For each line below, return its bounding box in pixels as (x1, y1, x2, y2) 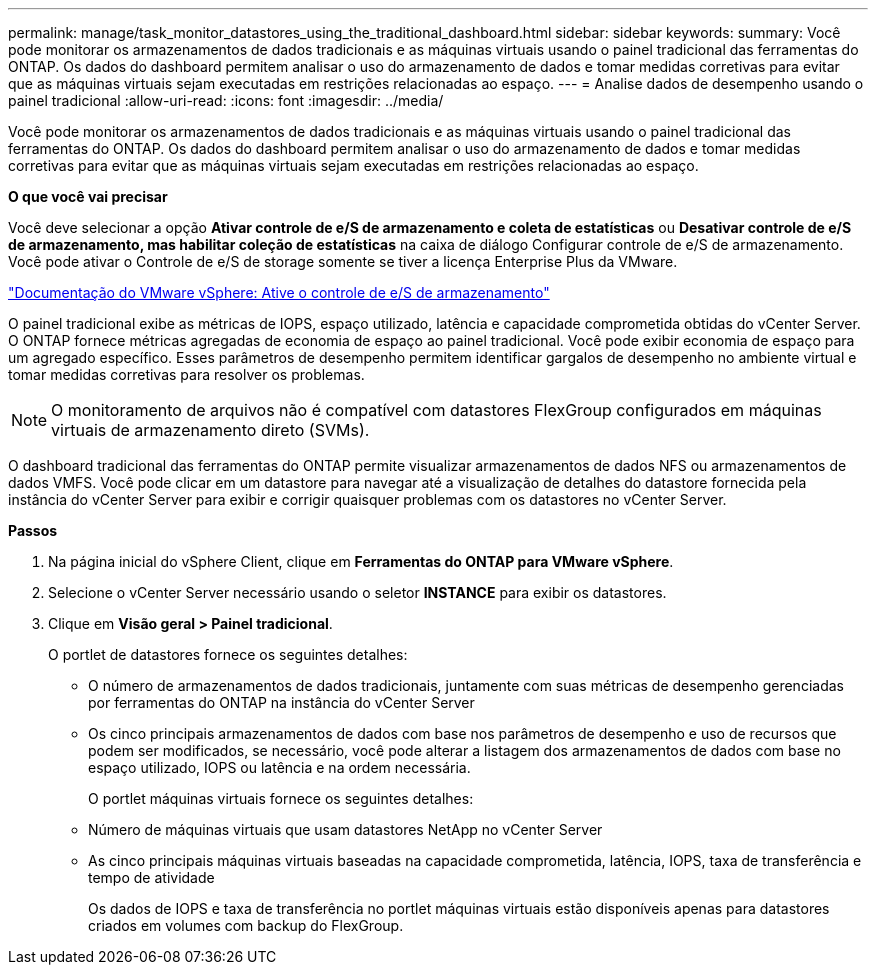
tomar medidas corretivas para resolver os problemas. (8, 366, 365, 383)
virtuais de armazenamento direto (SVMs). (51, 420, 370, 440)
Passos (8, 522, 58, 539)
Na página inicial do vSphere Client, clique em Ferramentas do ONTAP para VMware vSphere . (48, 553, 674, 570)
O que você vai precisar (8, 188, 168, 205)
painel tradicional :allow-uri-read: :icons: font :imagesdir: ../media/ (8, 92, 444, 109)
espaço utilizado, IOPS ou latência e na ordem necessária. (88, 759, 471, 776)
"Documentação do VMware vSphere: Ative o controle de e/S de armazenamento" (8, 284, 550, 301)
